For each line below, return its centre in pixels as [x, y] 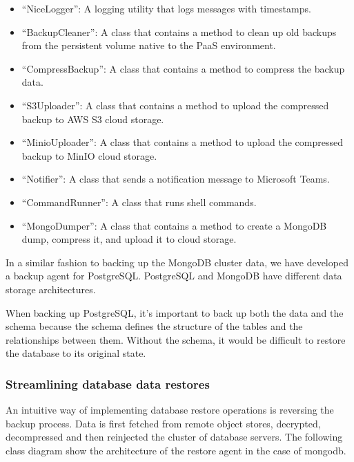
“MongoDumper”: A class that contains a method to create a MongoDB [174, 225]
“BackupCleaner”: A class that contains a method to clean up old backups [179, 31]
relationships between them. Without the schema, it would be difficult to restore [176, 339]
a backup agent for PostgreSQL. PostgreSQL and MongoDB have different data [174, 276]
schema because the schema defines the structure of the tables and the [154, 326]
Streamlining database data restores [108, 384]
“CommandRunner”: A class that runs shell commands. [139, 202]
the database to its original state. [76, 353]
